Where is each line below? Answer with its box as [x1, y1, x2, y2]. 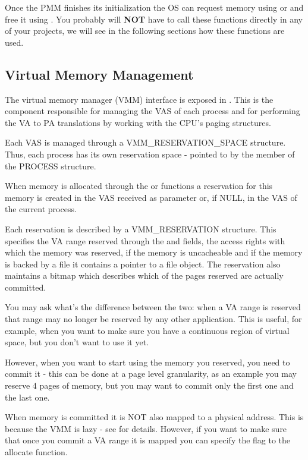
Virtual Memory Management [5, 65, 194, 83]
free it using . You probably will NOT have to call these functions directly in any [5, 12, 303, 25]
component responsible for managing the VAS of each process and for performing [5, 105, 300, 117]
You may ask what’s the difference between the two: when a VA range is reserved [5, 301, 301, 313]
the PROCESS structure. [5, 159, 96, 172]
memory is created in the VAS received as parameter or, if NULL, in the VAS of [5, 191, 297, 203]
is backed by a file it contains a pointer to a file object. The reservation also [5, 257, 281, 270]
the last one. [5, 390, 50, 403]
